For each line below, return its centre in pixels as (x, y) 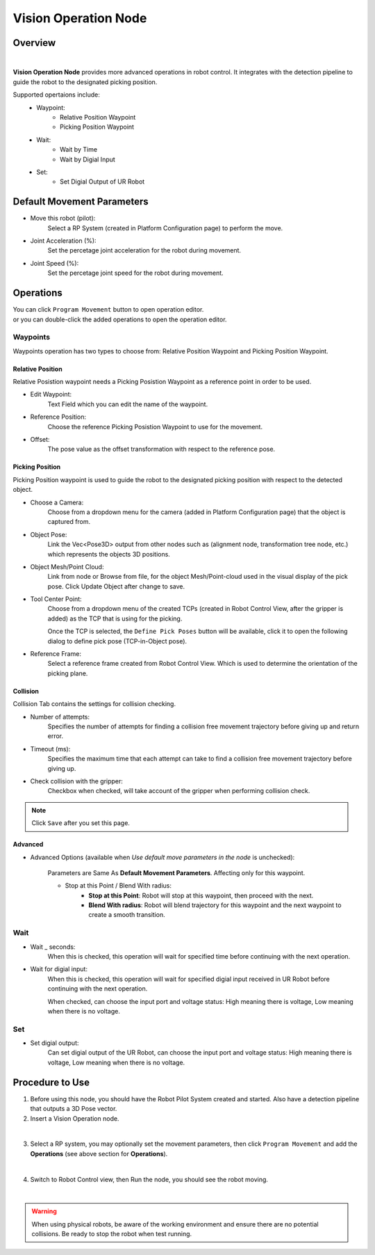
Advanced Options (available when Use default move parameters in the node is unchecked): (162, 857)
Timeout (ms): (50, 749)
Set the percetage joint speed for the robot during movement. (135, 273)
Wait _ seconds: (53, 947)
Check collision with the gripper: (76, 781)
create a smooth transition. (127, 915)
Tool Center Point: (56, 599)
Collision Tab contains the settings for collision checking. (94, 704)
